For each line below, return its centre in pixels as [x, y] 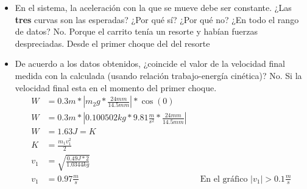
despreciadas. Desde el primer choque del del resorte [112, 43]
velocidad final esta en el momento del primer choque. [116, 87]
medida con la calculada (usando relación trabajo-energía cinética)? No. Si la [158, 75]
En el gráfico [224, 179]
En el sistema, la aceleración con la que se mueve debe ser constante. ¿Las [153, 7]
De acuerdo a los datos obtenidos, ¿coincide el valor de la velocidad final [150, 64]
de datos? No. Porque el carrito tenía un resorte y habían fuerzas [136, 31]
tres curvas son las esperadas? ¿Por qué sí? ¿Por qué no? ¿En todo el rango [157, 19]
